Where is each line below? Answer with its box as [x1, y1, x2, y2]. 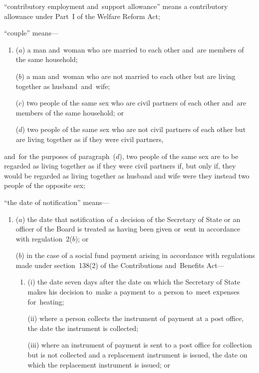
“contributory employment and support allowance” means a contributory [4, 1, 228, 11]
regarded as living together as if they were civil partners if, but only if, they [4, 160, 236, 171]
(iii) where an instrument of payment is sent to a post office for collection [27, 339, 252, 350]
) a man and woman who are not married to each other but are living [21, 70, 236, 81]
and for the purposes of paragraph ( [4, 150, 116, 161]
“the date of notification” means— [4, 196, 109, 207]
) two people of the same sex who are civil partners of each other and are [21, 97, 247, 108]
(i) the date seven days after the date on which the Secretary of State [27, 276, 241, 287]
